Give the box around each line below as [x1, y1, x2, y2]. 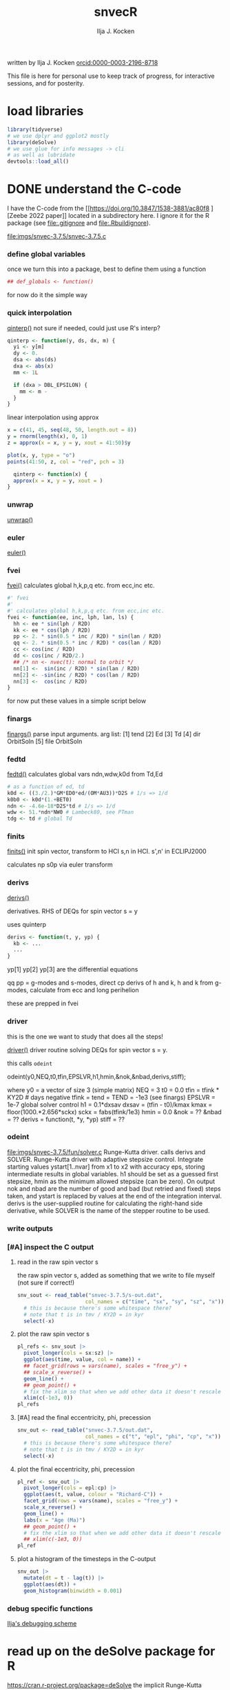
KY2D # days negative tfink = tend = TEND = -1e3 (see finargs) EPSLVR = [7, 1093, 216, 1101]
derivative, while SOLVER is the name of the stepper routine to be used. [7, 1206, 210, 1214]
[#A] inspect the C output [7, 1242, 94, 1251]
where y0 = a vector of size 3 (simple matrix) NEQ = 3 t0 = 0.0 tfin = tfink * [7, 1085, 220, 1094]
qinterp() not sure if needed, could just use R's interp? [7, 323, 160, 332]
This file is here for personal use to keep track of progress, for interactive [7, 72, 215, 80]
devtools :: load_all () [7, 158, 70, 165]
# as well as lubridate [7, 152, 76, 159]
